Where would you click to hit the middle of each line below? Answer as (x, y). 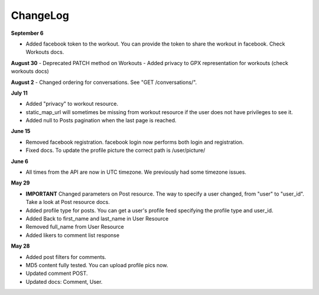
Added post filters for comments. (66, 257)
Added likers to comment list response (73, 235)
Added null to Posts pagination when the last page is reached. (101, 121)
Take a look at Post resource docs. (68, 202)
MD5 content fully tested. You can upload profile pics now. (97, 265)
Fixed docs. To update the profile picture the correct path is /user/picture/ (115, 150)
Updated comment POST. (57, 273)
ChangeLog (40, 15)
